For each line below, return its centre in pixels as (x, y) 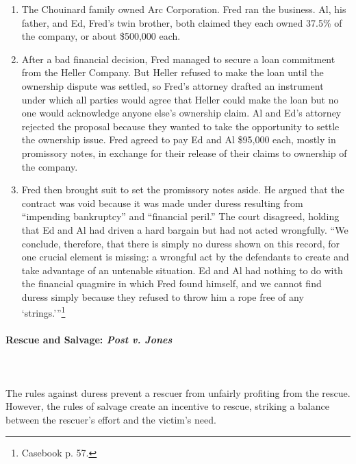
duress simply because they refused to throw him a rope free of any (163, 296)
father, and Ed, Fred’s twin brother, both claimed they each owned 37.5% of (182, 22)
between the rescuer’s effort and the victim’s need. (111, 419)
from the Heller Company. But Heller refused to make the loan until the (173, 72)
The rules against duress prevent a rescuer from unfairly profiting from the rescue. (178, 392)
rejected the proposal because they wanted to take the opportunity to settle (180, 126)
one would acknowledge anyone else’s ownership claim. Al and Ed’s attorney (181, 113)
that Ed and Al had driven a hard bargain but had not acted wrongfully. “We (185, 229)
